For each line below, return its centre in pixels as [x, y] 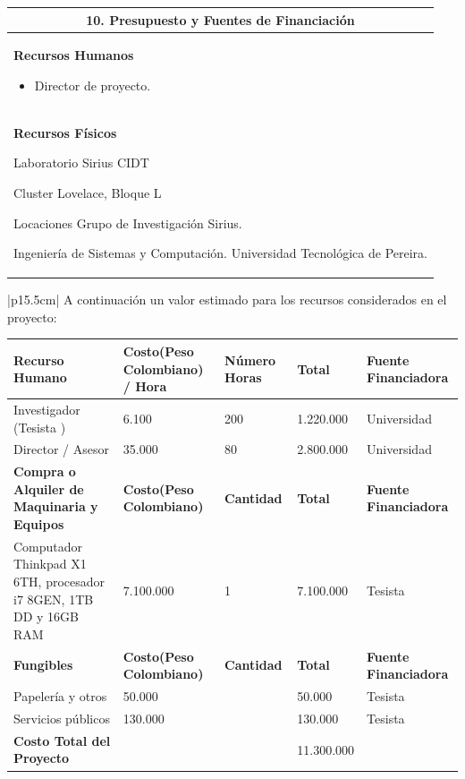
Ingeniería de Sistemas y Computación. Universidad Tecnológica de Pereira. [220, 253]
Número [250, 360]
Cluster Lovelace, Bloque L [88, 192]
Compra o [45, 471]
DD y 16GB [46, 616]
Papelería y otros [60, 696]
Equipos [39, 524]
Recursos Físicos [65, 132]
